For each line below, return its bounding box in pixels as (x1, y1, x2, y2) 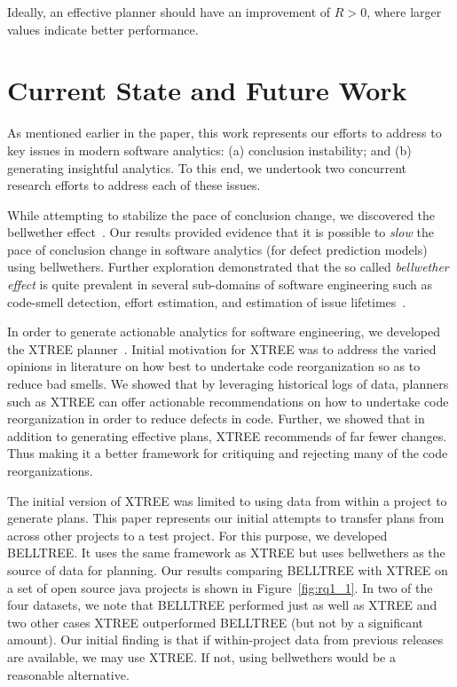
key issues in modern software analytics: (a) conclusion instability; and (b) (7, 140, 412, 159)
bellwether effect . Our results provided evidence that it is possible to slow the (7, 223, 434, 241)
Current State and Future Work (7, 72, 407, 108)
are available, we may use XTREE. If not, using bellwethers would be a (7, 647, 396, 666)
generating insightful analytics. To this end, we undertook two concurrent (7, 158, 406, 177)
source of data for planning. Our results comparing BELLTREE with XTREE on (7, 560, 448, 579)
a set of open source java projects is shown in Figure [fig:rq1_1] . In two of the (7, 578, 433, 596)
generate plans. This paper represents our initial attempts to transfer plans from (7, 509, 445, 527)
